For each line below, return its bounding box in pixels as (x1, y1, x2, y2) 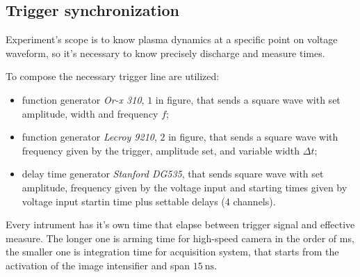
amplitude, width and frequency (22, 106, 158, 120)
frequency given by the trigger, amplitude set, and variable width (22, 143, 300, 157)
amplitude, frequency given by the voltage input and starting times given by (22, 180, 347, 194)
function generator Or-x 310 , (22, 92, 145, 106)
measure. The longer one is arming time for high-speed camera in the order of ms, (6, 230, 354, 245)
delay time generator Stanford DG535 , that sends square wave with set (22, 166, 324, 181)
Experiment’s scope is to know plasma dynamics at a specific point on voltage (6, 32, 338, 47)
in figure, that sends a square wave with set (155, 92, 341, 106)
